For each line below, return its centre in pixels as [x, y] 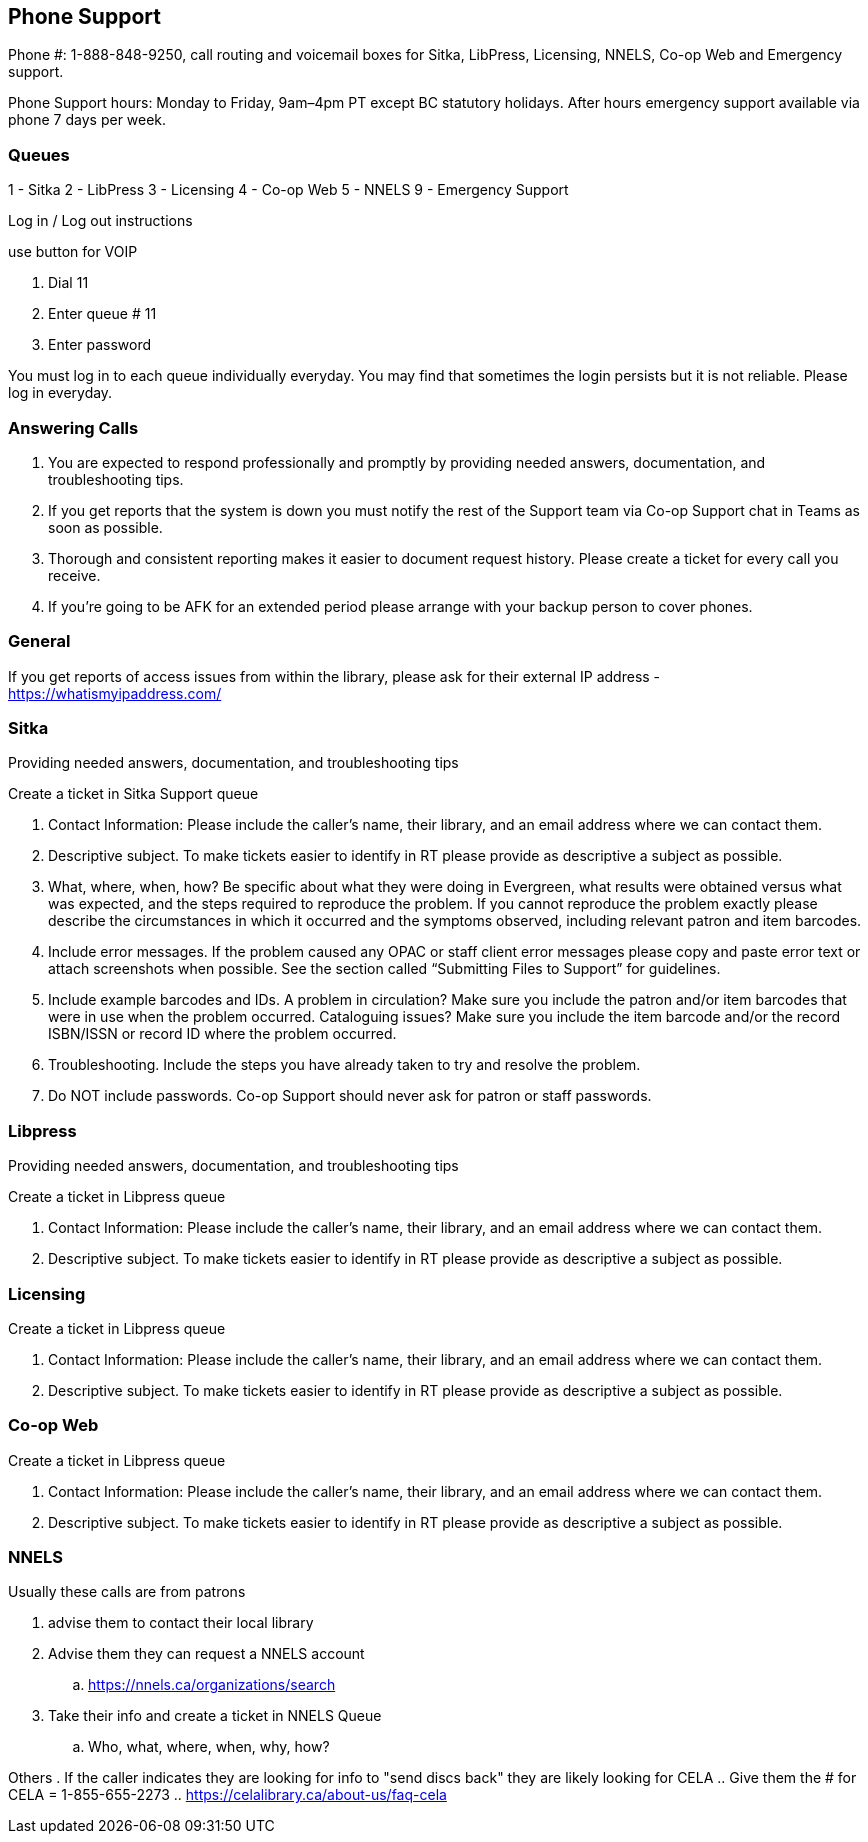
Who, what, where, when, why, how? [209, 1747]
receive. [74, 575]
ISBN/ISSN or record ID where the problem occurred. [222, 1034]
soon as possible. [105, 527]
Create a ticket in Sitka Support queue [133, 794]
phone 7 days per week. [87, 120]
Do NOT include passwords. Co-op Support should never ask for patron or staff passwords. [350, 1096]
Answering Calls [73, 427]
